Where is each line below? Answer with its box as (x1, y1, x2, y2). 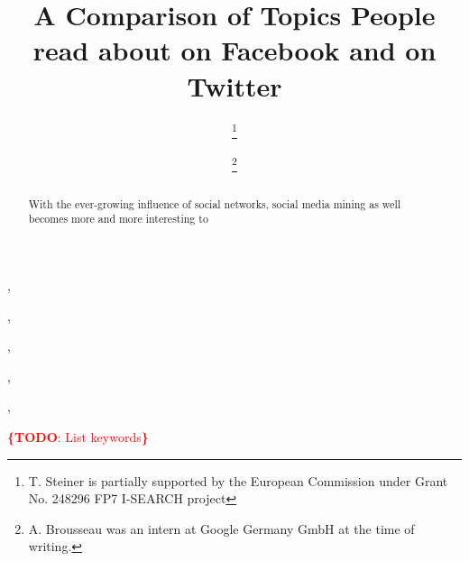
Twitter (187, 67, 282, 104)
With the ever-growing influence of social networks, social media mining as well (28, 196, 401, 211)
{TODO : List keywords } (7, 428, 149, 446)
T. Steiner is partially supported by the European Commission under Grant (28, 471, 448, 490)
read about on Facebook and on (32, 32, 437, 69)
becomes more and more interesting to (28, 211, 208, 226)
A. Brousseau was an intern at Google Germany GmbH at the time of (28, 519, 415, 538)
